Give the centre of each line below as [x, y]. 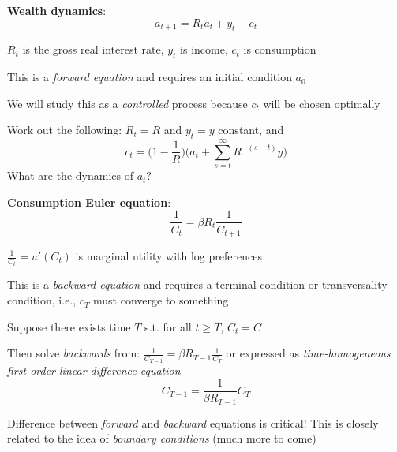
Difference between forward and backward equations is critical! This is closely [193, 422]
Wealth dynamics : [57, 10]
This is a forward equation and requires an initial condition [150, 77]
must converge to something [161, 300]
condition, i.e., [42, 300]
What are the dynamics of [70, 176]
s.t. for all [168, 326]
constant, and [251, 130]
